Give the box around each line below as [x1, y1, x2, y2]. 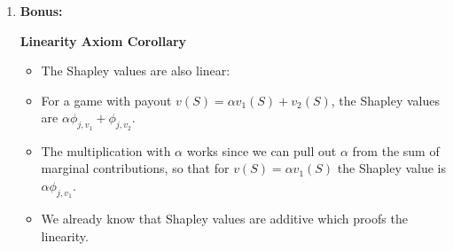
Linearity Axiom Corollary [20, 31, 187, 50]
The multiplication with [41, 141, 171, 160]
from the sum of [352, 141, 440, 160]
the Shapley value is [337, 159, 447, 177]
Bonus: [20, 2, 63, 20]
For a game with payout [41, 90, 172, 109]
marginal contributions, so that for [41, 159, 230, 177]
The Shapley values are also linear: [41, 61, 230, 80]
